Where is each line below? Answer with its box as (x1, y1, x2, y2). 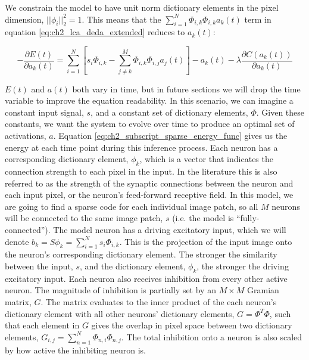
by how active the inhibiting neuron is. (5, 343, 146, 356)
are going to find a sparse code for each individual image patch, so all (5, 200, 258, 212)
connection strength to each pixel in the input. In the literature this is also (5, 165, 277, 177)
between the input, (5, 259, 73, 272)
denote (5, 235, 29, 247)
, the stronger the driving (196, 259, 289, 272)
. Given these (256, 105, 305, 118)
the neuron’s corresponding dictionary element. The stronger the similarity (5, 248, 277, 260)
